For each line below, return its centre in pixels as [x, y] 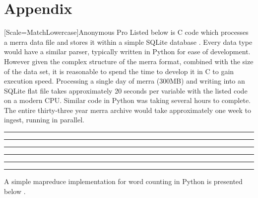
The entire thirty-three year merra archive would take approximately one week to [128, 110]
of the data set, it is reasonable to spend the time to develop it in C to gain [119, 71]
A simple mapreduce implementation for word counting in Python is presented [123, 181]
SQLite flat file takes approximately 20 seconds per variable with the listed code [126, 90]
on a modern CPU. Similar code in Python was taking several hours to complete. [127, 100]
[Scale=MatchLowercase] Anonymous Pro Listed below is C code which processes [126, 32]
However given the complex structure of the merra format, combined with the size [129, 61]
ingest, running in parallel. [44, 120]
